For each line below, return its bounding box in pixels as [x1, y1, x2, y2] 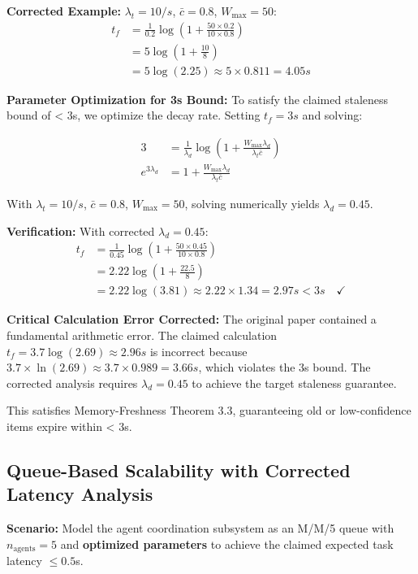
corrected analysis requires [6, 374, 138, 391]
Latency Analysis [6, 481, 153, 507]
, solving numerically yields [184, 195, 320, 212]
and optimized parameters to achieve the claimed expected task [60, 535, 394, 552]
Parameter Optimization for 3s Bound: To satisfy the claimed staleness [6, 90, 389, 107]
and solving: [302, 107, 363, 124]
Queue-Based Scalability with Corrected [6, 457, 351, 482]
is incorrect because [149, 342, 248, 359]
